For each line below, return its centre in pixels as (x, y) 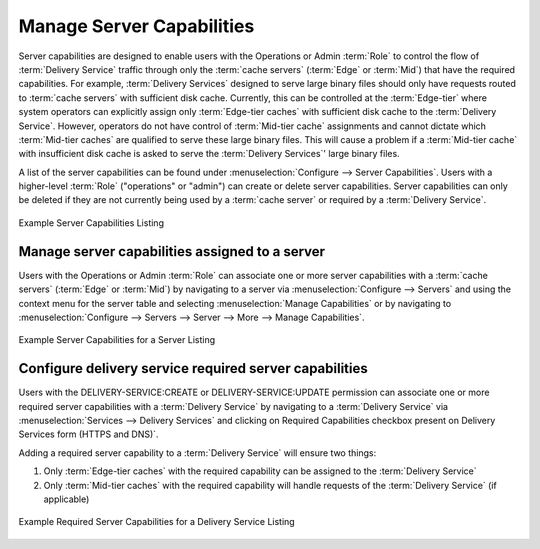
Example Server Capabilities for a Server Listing (117, 340)
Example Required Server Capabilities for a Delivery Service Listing (156, 522)
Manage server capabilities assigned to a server (171, 251)
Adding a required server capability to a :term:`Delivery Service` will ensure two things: (197, 452)
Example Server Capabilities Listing (91, 222)
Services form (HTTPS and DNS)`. (88, 434)
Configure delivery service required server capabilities (193, 368)
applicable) (66, 499)
